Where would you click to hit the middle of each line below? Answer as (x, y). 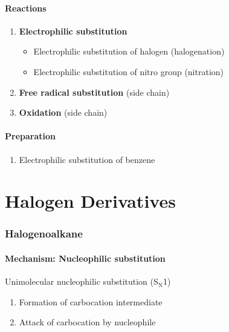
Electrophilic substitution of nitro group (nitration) (129, 71)
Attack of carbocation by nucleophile (87, 322)
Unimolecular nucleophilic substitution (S (82, 281)
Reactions (26, 8)
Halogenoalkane (44, 234)
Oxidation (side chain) (63, 112)
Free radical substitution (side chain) (94, 92)
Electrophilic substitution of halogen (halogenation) (129, 51)
